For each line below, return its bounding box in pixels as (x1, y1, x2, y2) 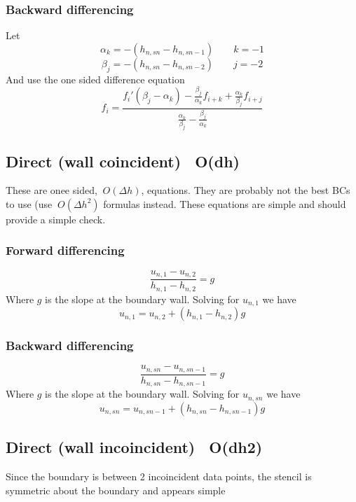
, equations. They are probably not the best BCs (141, 183, 350, 197)
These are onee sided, (6, 183, 97, 197)
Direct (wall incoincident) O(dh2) (6, 436, 263, 458)
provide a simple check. (6, 211, 106, 226)
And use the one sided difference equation (6, 71, 185, 86)
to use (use (6, 196, 53, 211)
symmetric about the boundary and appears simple (6, 482, 226, 497)
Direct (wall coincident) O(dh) (6, 150, 240, 172)
